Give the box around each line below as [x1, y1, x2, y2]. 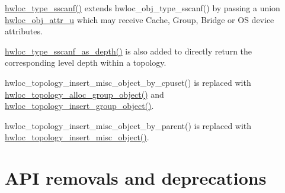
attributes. [5, 25, 43, 37]
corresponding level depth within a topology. [5, 56, 166, 69]
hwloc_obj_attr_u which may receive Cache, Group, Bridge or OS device [5, 13, 274, 25]
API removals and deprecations [5, 166, 267, 190]
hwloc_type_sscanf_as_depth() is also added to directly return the [5, 44, 252, 57]
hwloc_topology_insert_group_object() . [5, 99, 154, 112]
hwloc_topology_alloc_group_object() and [5, 88, 164, 100]
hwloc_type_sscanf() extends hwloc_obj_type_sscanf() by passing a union [5, 2, 280, 14]
